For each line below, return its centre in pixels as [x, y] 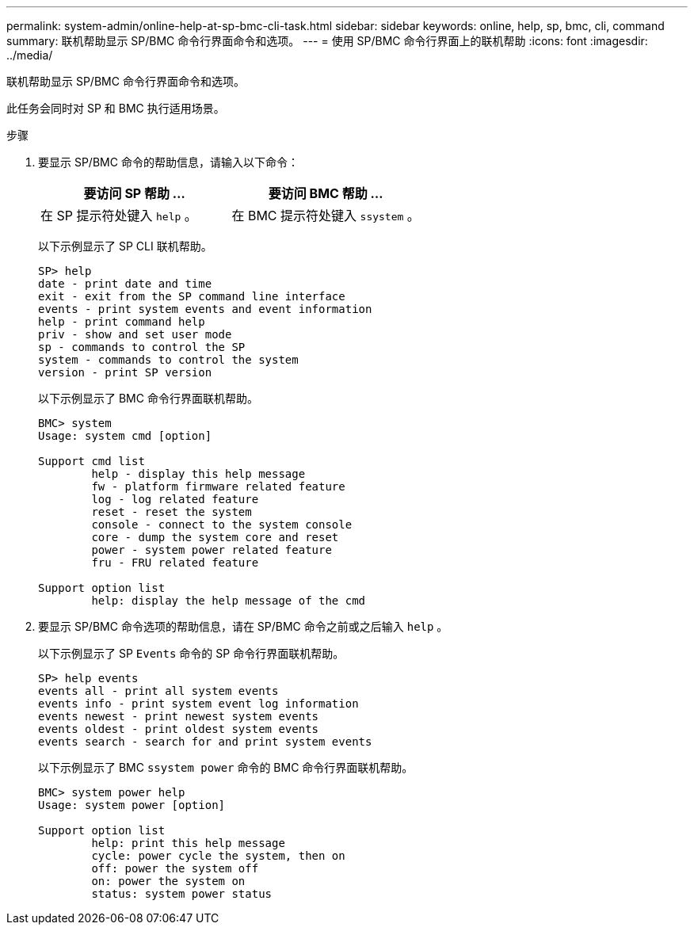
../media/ [30, 55]
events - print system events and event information [205, 309]
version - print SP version [125, 372]
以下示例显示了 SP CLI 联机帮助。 [125, 246]
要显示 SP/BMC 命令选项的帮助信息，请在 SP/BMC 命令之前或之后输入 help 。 [243, 626]
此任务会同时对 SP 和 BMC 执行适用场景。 [116, 108]
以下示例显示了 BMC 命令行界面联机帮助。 [148, 398]
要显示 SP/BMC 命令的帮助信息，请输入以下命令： [168, 162]
